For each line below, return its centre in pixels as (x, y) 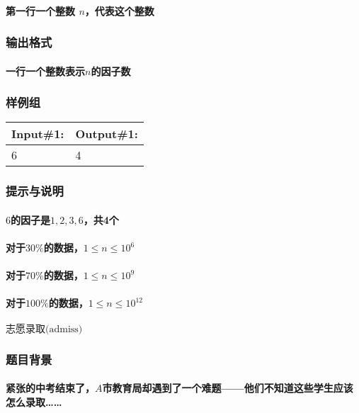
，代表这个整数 (119, 10)
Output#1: (107, 134)
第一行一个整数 (40, 10)
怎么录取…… (34, 401)
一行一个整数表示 (45, 70)
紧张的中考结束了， (50, 388)
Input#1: (38, 134)
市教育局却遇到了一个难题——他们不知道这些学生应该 (228, 388)
